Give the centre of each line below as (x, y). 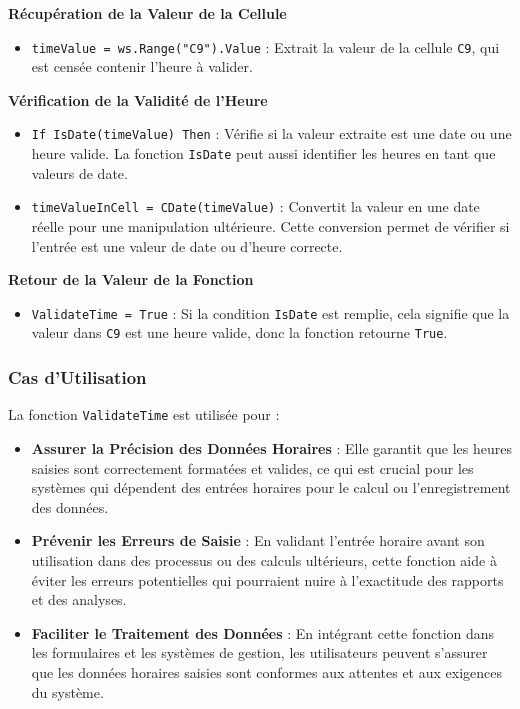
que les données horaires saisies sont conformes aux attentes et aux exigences (266, 671)
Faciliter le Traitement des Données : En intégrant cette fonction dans (263, 632)
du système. (67, 691)
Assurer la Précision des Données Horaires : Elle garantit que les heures (271, 447)
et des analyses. (79, 599)
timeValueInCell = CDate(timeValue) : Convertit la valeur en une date (255, 206)
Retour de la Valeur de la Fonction (131, 279)
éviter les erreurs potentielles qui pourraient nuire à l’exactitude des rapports (267, 579)
